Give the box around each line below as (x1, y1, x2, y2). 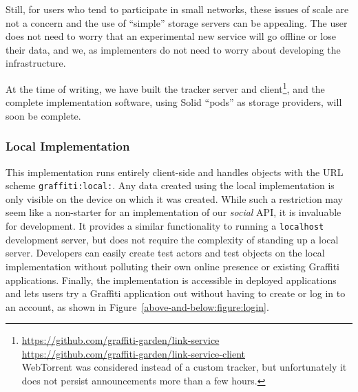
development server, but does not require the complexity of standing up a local (6, 232, 339, 246)
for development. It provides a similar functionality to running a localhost (6, 219, 324, 233)
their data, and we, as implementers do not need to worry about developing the (6, 42, 341, 56)
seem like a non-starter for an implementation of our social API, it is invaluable (6, 205, 341, 219)
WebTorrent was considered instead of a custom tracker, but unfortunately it (21, 360, 347, 374)
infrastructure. (6, 56, 66, 70)
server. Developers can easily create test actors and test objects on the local (6, 246, 325, 260)
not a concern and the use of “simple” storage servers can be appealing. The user (6, 15, 348, 30)
